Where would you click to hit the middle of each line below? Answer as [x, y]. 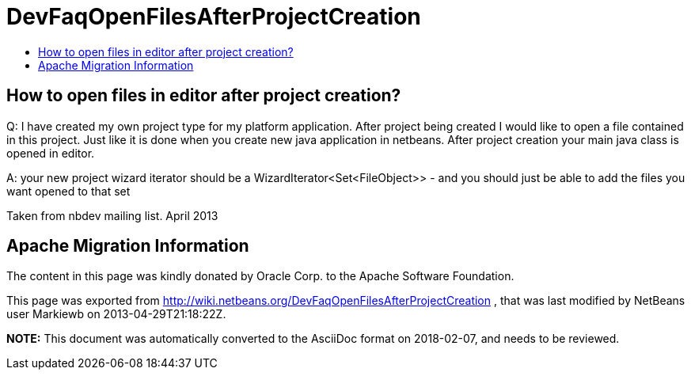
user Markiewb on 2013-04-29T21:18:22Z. [116, 314]
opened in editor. [51, 153]
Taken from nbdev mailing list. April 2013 [112, 215]
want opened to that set [68, 191]
